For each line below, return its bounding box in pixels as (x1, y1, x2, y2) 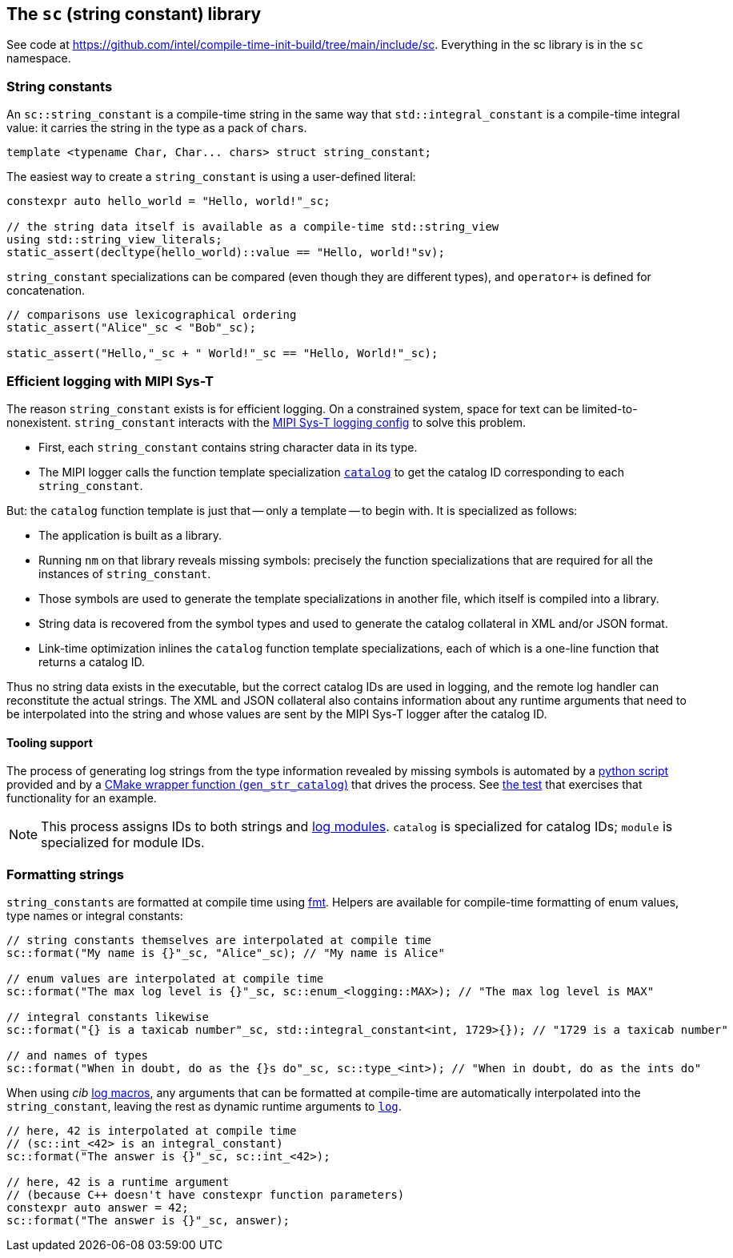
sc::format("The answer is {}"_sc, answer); (6, 1213, 290, 1227)
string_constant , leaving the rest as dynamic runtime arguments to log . (6, 1099, 402, 1113)
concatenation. (6, 283, 86, 298)
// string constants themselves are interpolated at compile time (6, 933, 432, 947)
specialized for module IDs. (41, 834, 205, 851)
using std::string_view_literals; (6, 233, 222, 247)
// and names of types (6, 1048, 149, 1062)
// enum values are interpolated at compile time (6, 971, 324, 985)
